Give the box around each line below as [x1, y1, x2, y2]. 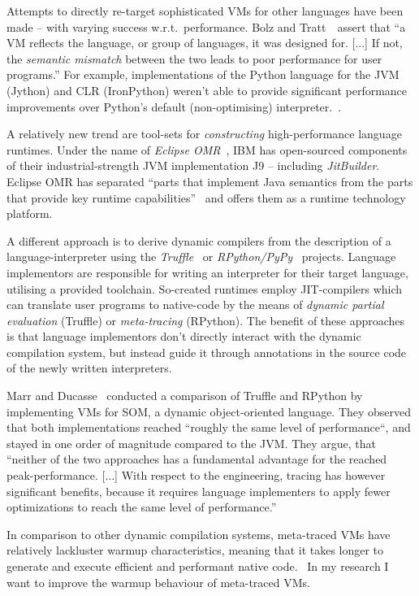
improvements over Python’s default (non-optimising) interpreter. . [6, 98, 342, 115]
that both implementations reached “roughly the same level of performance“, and [6, 419, 411, 436]
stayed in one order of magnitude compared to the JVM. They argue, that [6, 434, 377, 451]
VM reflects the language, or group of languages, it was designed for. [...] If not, [6, 34, 403, 51]
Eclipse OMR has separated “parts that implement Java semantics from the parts [6, 172, 413, 189]
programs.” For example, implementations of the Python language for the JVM [6, 66, 400, 83]
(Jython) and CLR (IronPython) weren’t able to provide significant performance [6, 81, 408, 98]
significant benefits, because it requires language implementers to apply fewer [6, 482, 391, 499]
